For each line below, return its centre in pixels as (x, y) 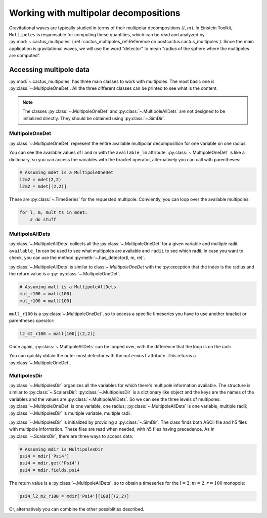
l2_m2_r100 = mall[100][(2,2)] (58, 334)
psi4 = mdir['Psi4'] (44, 456)
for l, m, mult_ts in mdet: (53, 213)
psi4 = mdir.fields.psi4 (50, 470)
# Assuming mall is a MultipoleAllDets (68, 287)
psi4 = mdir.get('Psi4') (50, 463)
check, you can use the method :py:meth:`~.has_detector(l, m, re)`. (77, 258)
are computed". (25, 56)
